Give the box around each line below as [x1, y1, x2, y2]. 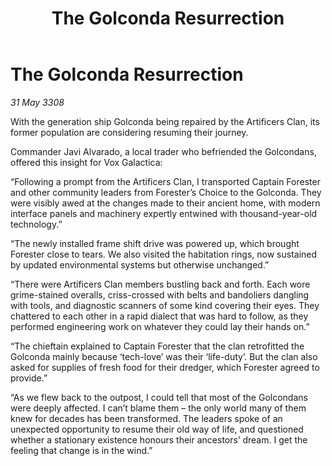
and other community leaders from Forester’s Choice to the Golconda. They [10, 186, 322, 198]
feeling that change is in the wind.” [10, 444, 153, 456]
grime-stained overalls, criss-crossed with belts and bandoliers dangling [10, 288, 310, 301]
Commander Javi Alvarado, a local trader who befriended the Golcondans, [10, 145, 317, 157]
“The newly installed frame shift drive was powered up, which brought [10, 237, 300, 249]
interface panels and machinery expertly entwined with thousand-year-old [10, 207, 318, 219]
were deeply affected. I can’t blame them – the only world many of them [10, 402, 307, 414]
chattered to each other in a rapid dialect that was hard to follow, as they [10, 310, 309, 322]
